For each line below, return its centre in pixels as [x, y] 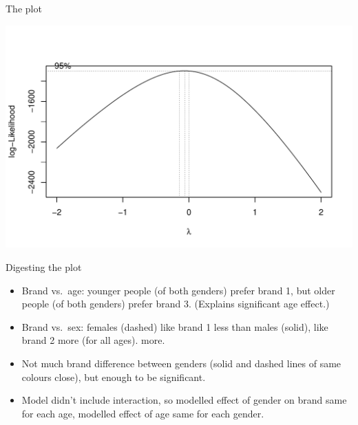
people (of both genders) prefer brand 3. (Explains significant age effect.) [176, 304]
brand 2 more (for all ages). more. [93, 340]
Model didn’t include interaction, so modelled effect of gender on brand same [184, 400]
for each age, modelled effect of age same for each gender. [143, 413]
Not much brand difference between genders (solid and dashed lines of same [181, 363]
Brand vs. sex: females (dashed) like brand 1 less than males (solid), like [175, 326]
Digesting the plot [44, 267]
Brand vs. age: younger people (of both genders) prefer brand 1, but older [178, 290]
